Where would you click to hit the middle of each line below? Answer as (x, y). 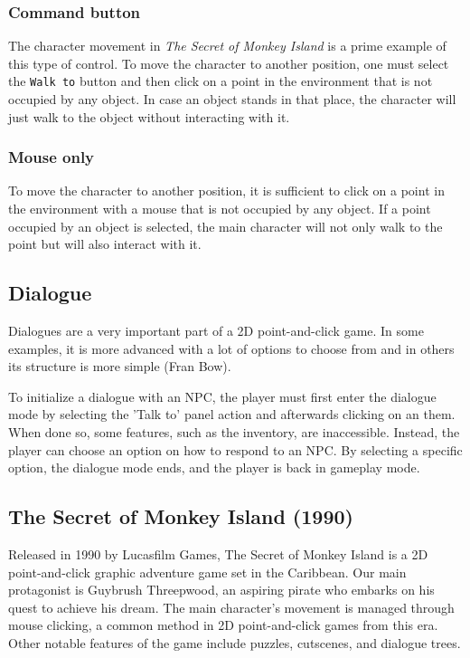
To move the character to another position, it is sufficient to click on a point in (226, 191)
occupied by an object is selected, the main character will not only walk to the (226, 226)
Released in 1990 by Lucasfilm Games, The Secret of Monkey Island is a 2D (218, 554)
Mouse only (52, 157)
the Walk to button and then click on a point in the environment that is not (221, 81)
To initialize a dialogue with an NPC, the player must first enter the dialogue (222, 396)
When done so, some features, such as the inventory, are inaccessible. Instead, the (234, 432)
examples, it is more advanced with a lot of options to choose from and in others (231, 348)
